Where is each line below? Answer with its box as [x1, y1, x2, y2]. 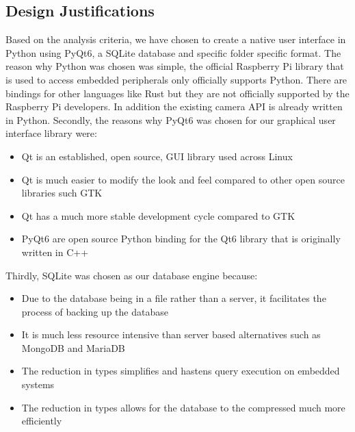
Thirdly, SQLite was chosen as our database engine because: [5, 268, 258, 282]
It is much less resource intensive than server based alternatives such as [21, 327, 321, 342]
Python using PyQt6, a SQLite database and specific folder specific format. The [5, 45, 341, 60]
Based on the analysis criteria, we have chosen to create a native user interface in [5, 32, 346, 47]
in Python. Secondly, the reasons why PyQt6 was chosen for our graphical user [5, 112, 336, 127]
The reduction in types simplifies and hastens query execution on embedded [21, 364, 340, 378]
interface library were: [5, 126, 97, 140]
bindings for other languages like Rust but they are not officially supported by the [5, 86, 350, 100]
